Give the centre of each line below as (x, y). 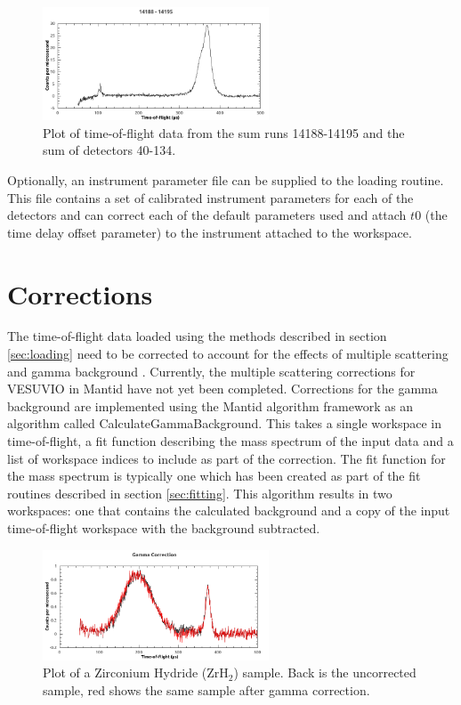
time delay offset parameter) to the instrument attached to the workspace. (210, 232)
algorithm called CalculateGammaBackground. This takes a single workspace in (224, 423)
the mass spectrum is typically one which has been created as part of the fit (214, 476)
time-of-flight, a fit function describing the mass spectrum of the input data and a (230, 441)
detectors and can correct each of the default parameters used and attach (207, 215)
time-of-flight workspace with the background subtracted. (164, 528)
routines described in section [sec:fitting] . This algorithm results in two (200, 493)
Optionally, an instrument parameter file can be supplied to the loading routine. (226, 179)
